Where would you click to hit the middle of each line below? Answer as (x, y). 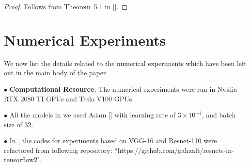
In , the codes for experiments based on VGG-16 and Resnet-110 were (113, 141)
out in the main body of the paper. (56, 73)
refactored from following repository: (58, 150)
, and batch (219, 115)
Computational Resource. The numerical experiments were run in (112, 89)
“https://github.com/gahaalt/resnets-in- (174, 150)
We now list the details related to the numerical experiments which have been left (125, 63)
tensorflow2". (23, 159)
